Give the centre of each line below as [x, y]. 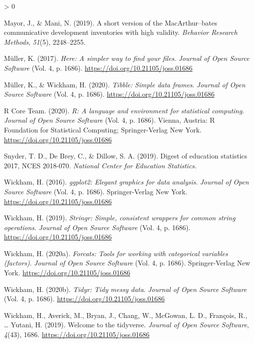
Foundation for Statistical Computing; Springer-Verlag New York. [103, 129]
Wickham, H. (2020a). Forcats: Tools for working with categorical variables [116, 253]
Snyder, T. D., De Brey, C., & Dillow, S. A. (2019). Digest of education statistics [126, 156]
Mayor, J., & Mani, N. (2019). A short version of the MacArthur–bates [111, 22]
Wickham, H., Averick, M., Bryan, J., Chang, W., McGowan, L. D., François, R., [126, 315]
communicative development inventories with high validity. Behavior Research [121, 32]
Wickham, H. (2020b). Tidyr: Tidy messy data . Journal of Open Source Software [125, 289]
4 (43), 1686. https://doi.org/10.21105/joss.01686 [77, 334]
